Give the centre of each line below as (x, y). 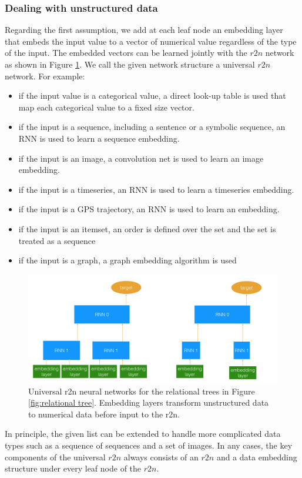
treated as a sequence (57, 240)
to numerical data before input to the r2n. (104, 414)
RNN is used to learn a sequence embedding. (99, 138)
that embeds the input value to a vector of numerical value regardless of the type (151, 41)
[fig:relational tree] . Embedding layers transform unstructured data (149, 402)
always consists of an (161, 457)
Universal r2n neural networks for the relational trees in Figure (142, 391)
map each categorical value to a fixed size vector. (106, 107)
